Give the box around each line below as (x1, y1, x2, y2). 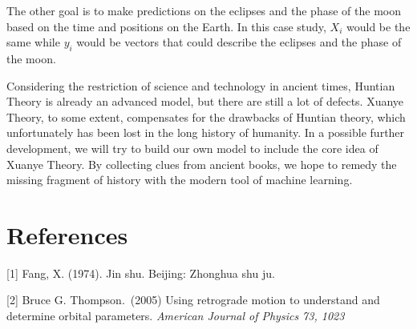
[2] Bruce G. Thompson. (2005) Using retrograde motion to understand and (6, 291, 380, 308)
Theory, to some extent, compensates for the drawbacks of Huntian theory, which (6, 108, 406, 125)
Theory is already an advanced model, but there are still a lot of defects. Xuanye (6, 93, 404, 110)
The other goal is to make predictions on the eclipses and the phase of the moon (6, 2, 401, 18)
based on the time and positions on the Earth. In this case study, (6, 18, 326, 34)
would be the (346, 18, 411, 34)
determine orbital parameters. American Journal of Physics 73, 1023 (6, 307, 345, 324)
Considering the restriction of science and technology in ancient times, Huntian (6, 77, 395, 94)
